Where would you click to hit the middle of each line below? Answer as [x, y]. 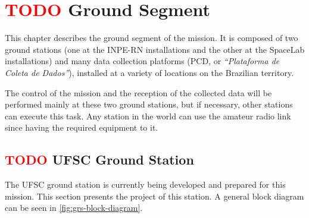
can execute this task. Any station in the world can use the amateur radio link [148, 116]
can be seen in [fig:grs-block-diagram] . [74, 208]
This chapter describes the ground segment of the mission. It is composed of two [152, 38]
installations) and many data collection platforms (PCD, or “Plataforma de [142, 61]
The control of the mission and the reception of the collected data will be [138, 92]
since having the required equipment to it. [82, 127]
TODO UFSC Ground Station [99, 159]
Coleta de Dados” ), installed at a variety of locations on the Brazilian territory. [149, 72]
